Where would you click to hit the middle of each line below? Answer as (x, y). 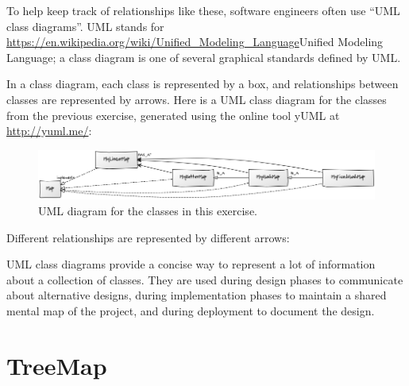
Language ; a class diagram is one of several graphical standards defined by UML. (204, 57)
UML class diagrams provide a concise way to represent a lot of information (191, 264)
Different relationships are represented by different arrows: (148, 237)
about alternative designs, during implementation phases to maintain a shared (197, 295)
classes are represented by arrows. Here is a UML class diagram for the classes (197, 99)
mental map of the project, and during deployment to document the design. (191, 310)
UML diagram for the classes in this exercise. (148, 210)
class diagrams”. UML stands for (85, 26)
